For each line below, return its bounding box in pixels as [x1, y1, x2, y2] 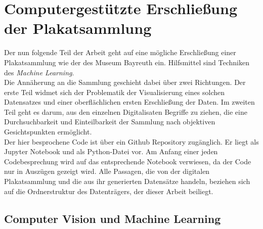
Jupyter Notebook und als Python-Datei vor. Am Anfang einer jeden [4, 146, 218, 157]
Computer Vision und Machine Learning [4, 210, 221, 226]
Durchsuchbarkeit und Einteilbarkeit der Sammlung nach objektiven [4, 116, 215, 127]
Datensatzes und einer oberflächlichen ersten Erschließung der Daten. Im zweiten [4, 97, 255, 107]
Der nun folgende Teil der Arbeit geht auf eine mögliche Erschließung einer [4, 47, 236, 58]
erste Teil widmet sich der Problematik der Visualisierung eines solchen [4, 86, 225, 97]
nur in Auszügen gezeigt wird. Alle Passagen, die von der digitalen [4, 166, 210, 176]
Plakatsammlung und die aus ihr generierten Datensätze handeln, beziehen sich [4, 176, 250, 187]
